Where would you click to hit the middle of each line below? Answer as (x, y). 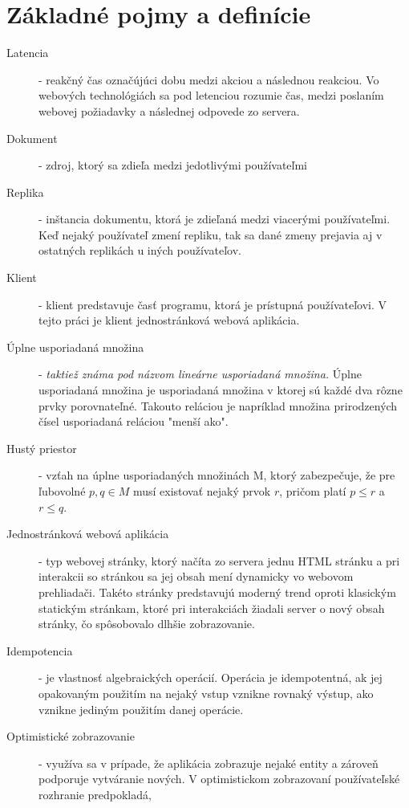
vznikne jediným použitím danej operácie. (141, 709)
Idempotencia (40, 650)
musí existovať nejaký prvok (202, 491)
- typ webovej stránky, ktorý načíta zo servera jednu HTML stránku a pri (219, 560)
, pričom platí (313, 491)
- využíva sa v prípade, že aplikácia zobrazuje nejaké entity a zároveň (209, 763)
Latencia (28, 53)
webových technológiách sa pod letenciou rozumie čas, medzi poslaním (211, 95)
